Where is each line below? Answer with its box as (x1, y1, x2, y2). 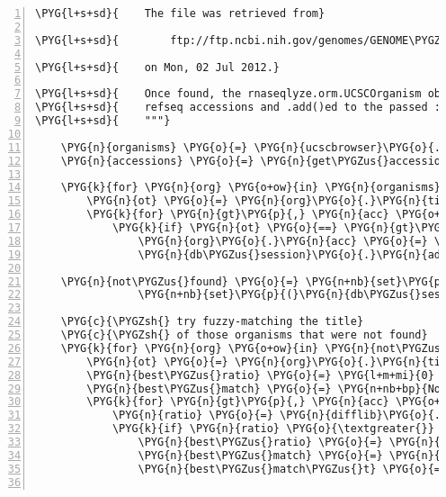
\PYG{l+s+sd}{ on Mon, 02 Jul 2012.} (35, 60, 281, 74)
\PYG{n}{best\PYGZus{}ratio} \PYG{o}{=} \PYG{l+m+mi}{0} (86, 368, 434, 382)
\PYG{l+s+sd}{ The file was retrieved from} (35, 7, 326, 20)
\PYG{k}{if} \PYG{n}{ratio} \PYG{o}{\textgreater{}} (111, 422, 434, 436)
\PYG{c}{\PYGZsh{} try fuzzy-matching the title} (60, 315, 364, 329)
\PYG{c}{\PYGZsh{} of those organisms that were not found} (60, 329, 428, 341)
